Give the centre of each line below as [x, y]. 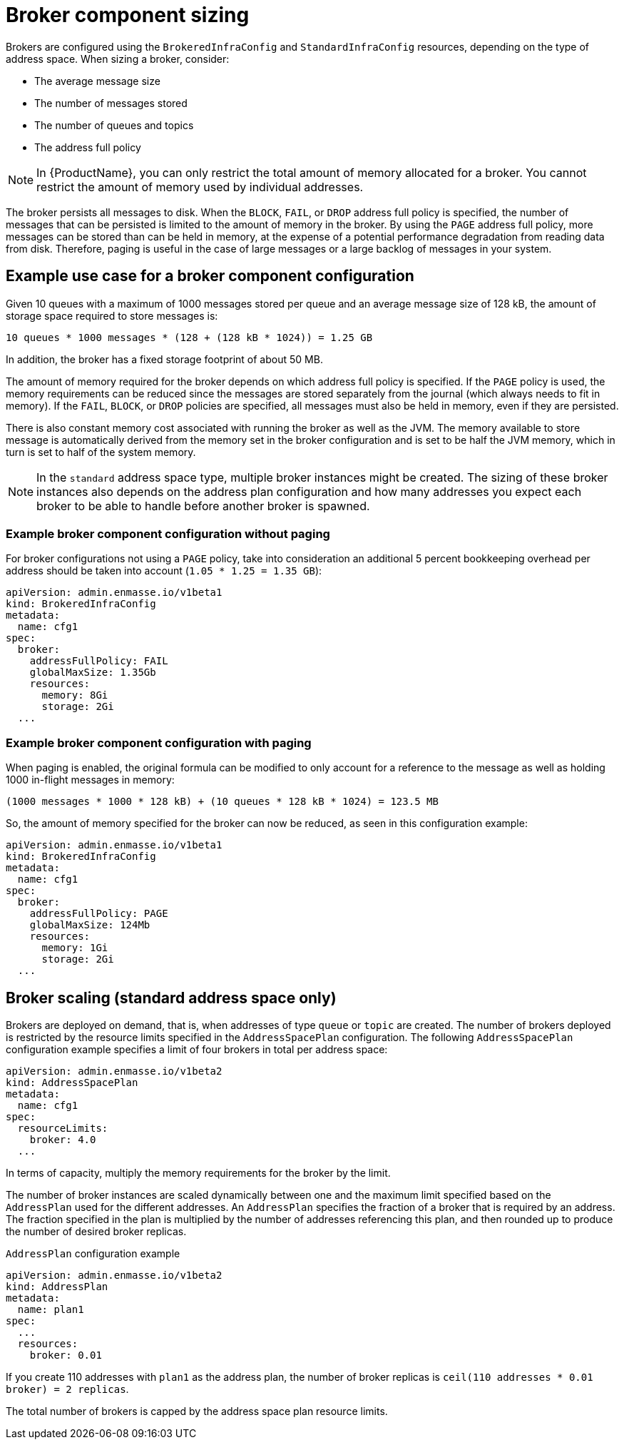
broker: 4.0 [63, 1139]
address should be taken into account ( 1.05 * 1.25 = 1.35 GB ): [164, 571]
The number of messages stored [111, 103]
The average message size [97, 81]
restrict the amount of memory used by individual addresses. [200, 187]
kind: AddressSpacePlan [72, 1082]
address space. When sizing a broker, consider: [118, 59]
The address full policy [88, 147]
